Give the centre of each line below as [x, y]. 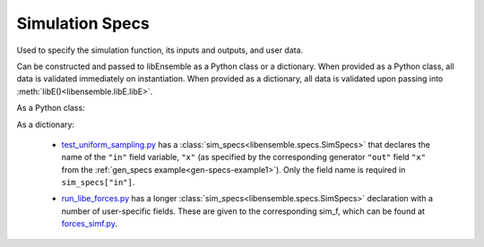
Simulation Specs [83, 23]
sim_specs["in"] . [98, 183]
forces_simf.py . [90, 224]
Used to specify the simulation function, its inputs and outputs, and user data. [160, 50]
